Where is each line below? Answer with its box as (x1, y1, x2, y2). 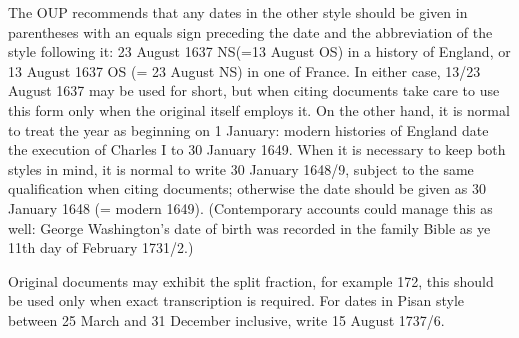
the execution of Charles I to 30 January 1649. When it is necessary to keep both (8, 139, 506, 160)
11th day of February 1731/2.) (8, 237, 194, 258)
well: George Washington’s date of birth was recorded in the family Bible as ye (8, 217, 491, 238)
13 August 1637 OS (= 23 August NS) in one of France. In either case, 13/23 (8, 60, 481, 81)
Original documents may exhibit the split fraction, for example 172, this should (8, 270, 494, 291)
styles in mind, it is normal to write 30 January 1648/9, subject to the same (8, 158, 474, 179)
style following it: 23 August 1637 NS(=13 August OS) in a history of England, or (8, 41, 511, 62)
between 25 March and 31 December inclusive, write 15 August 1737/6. (8, 309, 445, 330)
